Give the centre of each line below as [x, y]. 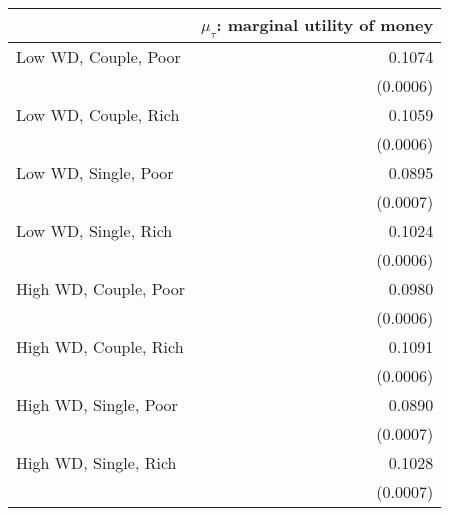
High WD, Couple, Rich [100, 347]
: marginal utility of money [325, 24]
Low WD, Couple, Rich [98, 115]
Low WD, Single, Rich [94, 231]
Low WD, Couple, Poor [98, 57]
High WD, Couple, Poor [100, 289]
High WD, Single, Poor [97, 405]
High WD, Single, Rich [96, 463]
